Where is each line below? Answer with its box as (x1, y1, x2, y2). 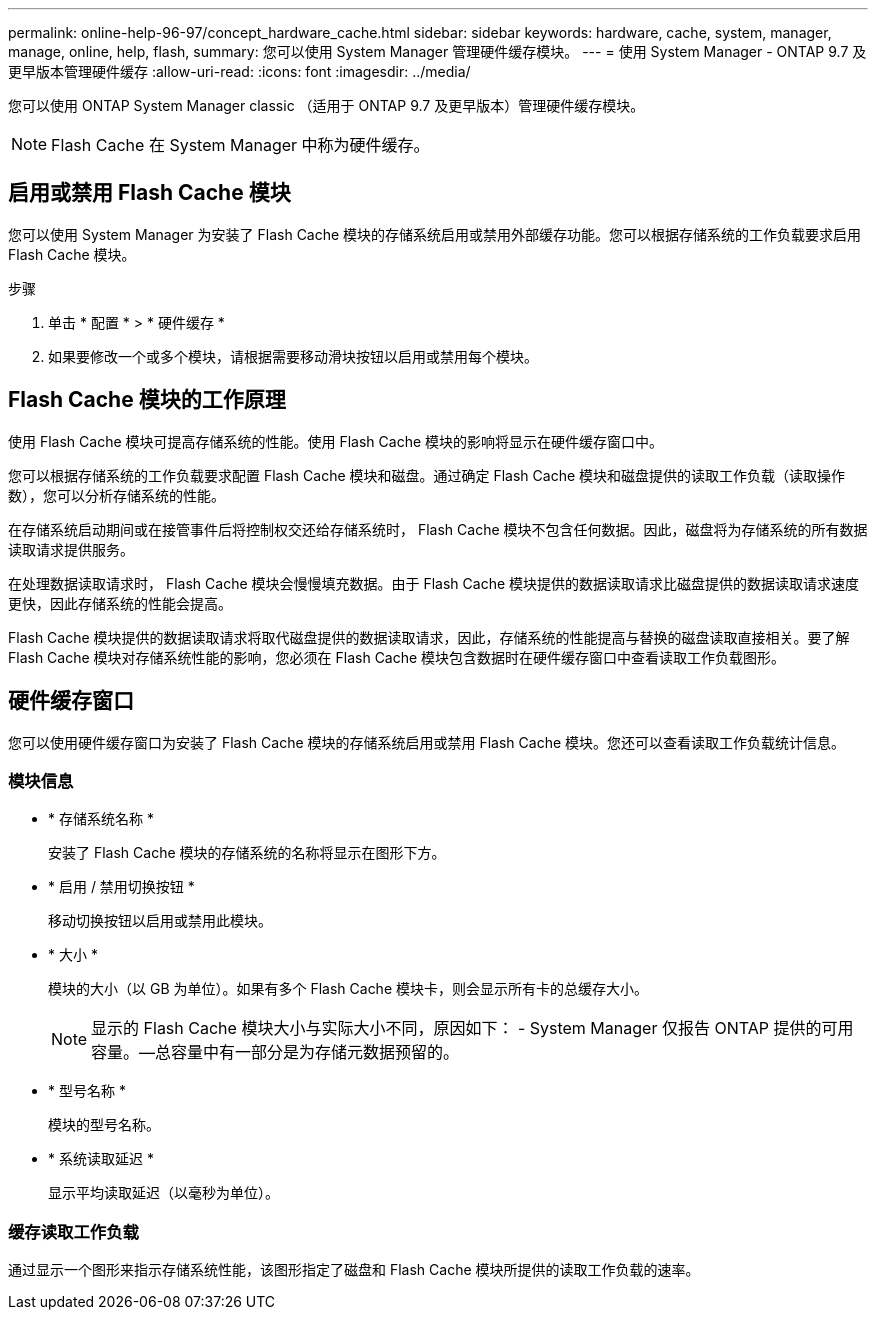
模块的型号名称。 (48, 1116, 160, 1134)
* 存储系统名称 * (48, 810, 154, 828)
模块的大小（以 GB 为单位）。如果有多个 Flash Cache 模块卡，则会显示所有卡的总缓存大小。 (48, 980, 649, 998)
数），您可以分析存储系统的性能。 (8, 486, 225, 504)
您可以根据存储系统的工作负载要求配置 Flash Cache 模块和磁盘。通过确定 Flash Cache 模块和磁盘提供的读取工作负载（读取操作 (8, 466, 846, 484)
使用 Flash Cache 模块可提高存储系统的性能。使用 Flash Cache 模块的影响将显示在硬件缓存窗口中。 (8, 432, 664, 450)
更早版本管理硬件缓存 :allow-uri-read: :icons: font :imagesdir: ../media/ (8, 63, 471, 80)
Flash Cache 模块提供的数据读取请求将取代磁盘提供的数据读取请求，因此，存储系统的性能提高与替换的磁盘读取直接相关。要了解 (8, 628, 850, 646)
